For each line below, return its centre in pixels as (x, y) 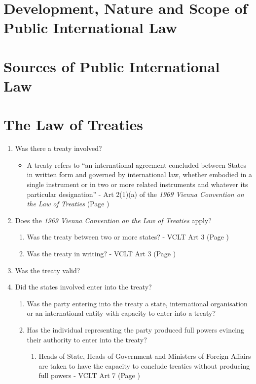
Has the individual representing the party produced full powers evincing (135, 329)
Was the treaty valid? (48, 270)
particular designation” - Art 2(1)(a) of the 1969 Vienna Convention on (135, 194)
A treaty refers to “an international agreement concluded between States (137, 165)
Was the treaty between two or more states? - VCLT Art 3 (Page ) (128, 237)
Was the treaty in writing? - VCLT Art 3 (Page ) (101, 253)
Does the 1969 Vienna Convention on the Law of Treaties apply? (113, 220)
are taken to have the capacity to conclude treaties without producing (144, 365)
